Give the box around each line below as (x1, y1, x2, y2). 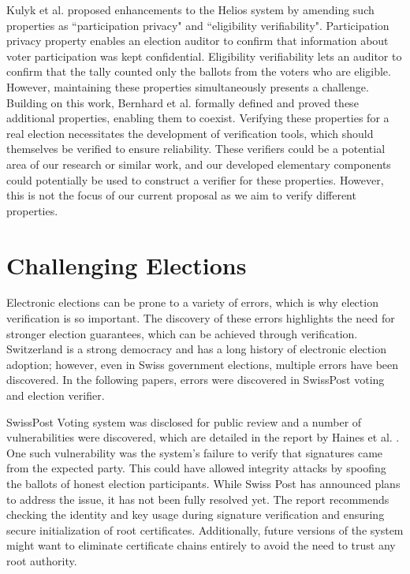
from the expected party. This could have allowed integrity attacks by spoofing (6, 460, 386, 476)
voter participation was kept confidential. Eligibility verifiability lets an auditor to (6, 47, 402, 64)
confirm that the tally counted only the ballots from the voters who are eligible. (6, 63, 391, 80)
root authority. (6, 552, 77, 568)
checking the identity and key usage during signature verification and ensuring (6, 506, 385, 523)
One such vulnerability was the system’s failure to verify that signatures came (6, 444, 383, 460)
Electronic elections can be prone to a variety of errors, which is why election (6, 294, 378, 311)
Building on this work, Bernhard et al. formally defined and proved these (6, 94, 359, 110)
